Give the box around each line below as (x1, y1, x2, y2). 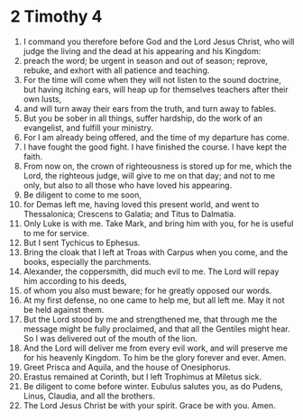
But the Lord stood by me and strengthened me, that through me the (23, 314, 278, 324)
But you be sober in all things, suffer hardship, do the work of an (23, 113, 263, 123)
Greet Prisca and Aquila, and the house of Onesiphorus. (23, 361, 231, 372)
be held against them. (23, 304, 105, 315)
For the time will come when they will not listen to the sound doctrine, (23, 74, 282, 85)
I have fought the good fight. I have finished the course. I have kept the (23, 142, 288, 152)
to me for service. (23, 227, 89, 238)
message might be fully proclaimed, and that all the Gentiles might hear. (23, 323, 291, 334)
